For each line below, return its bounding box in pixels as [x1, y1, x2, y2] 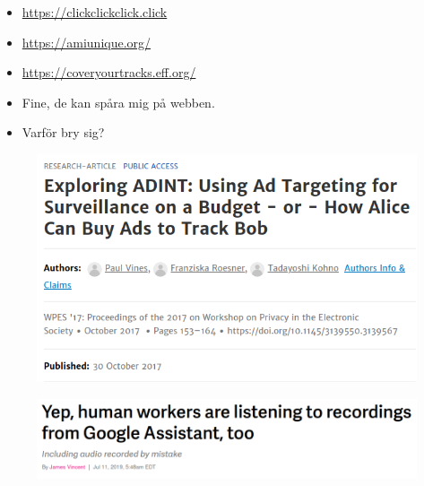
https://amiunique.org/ [22, 32, 151, 51]
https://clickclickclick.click [22, 3, 168, 21]
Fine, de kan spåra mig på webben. [22, 92, 215, 111]
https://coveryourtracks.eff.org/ [22, 63, 196, 82]
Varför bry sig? [22, 123, 105, 142]
